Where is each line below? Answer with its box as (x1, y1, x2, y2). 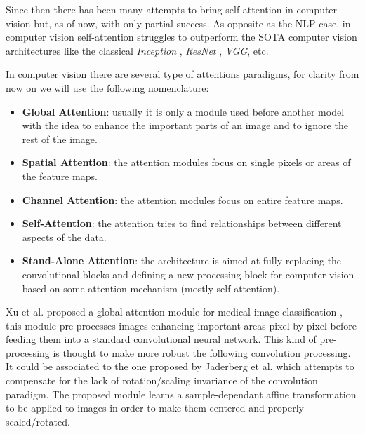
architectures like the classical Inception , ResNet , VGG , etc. (6, 43, 269, 57)
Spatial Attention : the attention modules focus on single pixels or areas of (22, 155, 351, 170)
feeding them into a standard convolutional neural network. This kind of (6, 332, 317, 346)
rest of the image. (22, 131, 98, 146)
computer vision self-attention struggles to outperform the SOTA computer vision (6, 29, 357, 44)
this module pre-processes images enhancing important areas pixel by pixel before (6, 318, 357, 332)
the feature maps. (22, 168, 98, 183)
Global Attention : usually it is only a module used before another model (22, 104, 345, 118)
